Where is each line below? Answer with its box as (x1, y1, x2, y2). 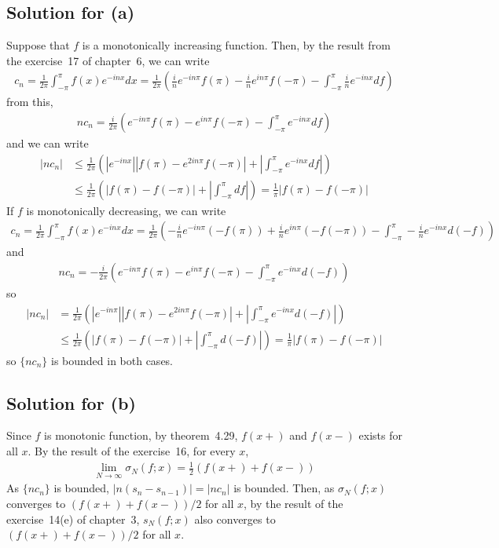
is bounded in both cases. (50, 352, 174, 368)
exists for (358, 427, 403, 444)
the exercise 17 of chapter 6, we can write (6, 52, 210, 68)
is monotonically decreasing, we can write (26, 202, 226, 218)
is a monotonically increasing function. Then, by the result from (82, 37, 391, 53)
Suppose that (6, 37, 70, 53)
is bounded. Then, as (233, 480, 335, 496)
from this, (6, 93, 53, 110)
